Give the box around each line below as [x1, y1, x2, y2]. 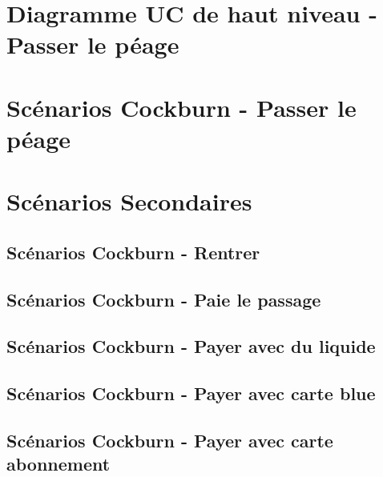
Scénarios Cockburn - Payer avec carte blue [6, 381, 376, 406]
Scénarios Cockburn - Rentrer [6, 239, 260, 264]
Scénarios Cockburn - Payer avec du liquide [6, 334, 376, 359]
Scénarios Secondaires [6, 185, 252, 218]
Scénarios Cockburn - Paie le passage [6, 287, 321, 311]
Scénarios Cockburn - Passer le [6, 90, 357, 123]
